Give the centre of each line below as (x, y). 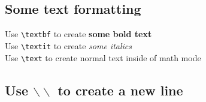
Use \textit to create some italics (68, 45)
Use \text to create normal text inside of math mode (103, 57)
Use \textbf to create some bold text (78, 34)
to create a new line (120, 90)
